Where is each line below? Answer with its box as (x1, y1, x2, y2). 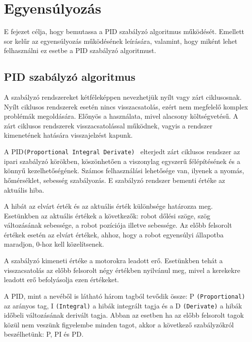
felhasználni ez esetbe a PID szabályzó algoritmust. (4, 45, 156, 55)
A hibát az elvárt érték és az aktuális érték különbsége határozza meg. (4, 201, 213, 211)
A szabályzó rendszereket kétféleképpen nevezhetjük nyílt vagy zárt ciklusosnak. (4, 92, 242, 102)
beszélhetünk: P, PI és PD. (4, 329, 84, 339)
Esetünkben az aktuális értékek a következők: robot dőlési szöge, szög (4, 210, 210, 220)
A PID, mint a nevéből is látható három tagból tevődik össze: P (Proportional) (4, 290, 245, 301)
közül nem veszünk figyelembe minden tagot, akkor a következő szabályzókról (4, 319, 234, 329)
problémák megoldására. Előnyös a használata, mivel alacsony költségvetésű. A (4, 111, 238, 121)
